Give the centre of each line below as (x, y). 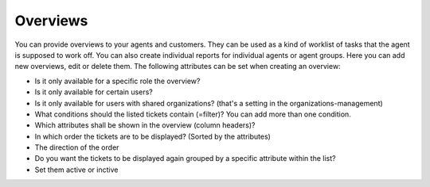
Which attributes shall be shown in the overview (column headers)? (145, 125)
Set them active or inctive (76, 170)
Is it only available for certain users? (94, 92)
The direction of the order (77, 147)
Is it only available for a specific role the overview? (117, 81)
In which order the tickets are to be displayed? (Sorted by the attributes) (152, 136)
